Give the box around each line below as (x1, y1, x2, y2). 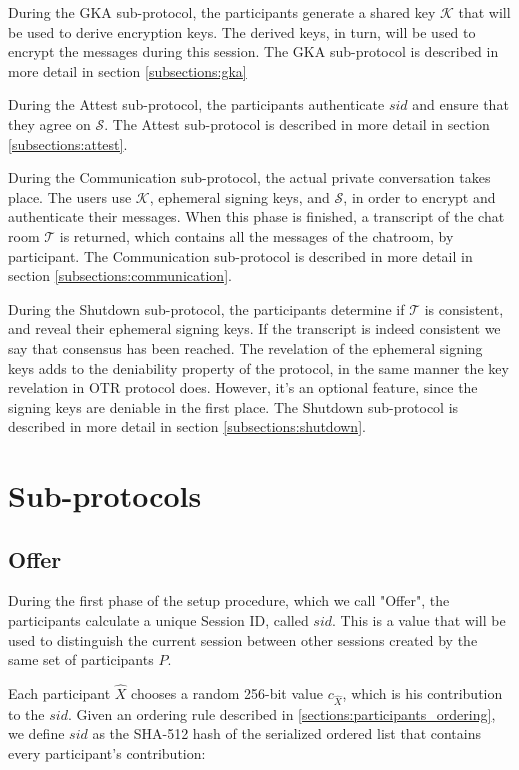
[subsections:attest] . (8, 133, 128, 154)
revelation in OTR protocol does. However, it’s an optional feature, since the (8, 377, 478, 398)
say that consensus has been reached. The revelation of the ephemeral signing (8, 337, 483, 358)
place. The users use (8, 186, 132, 207)
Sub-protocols (8, 475, 202, 516)
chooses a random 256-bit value (131, 683, 323, 704)
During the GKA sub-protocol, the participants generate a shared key (8, 2, 436, 22)
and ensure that (412, 94, 509, 115)
